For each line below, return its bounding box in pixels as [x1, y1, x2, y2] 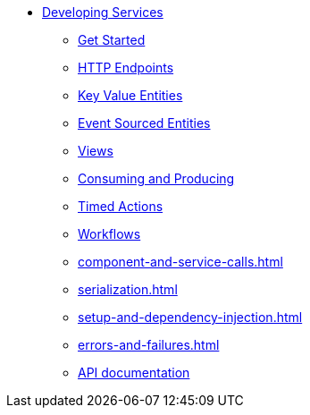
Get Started [78, 32, 146, 47]
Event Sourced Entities [78, 115, 211, 131]
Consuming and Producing [78, 171, 235, 186]
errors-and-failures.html [78, 337, 220, 352]
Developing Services [42, 4, 163, 20]
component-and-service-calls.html [78, 254, 283, 269]
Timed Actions [78, 199, 163, 214]
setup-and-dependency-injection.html [78, 309, 303, 325]
